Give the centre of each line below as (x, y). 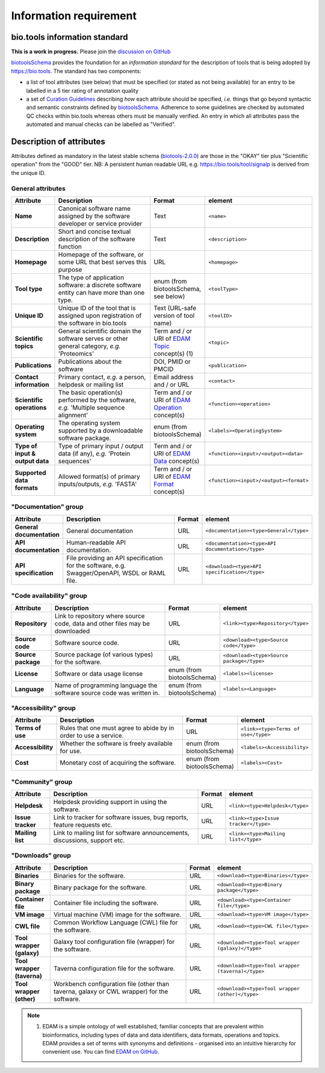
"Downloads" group (41, 855)
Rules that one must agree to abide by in (117, 728)
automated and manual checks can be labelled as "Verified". (101, 124)
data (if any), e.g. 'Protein (94, 454)
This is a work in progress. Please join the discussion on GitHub (91, 52)
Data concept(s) (177, 461)
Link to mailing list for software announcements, (121, 833)
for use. (71, 751)
